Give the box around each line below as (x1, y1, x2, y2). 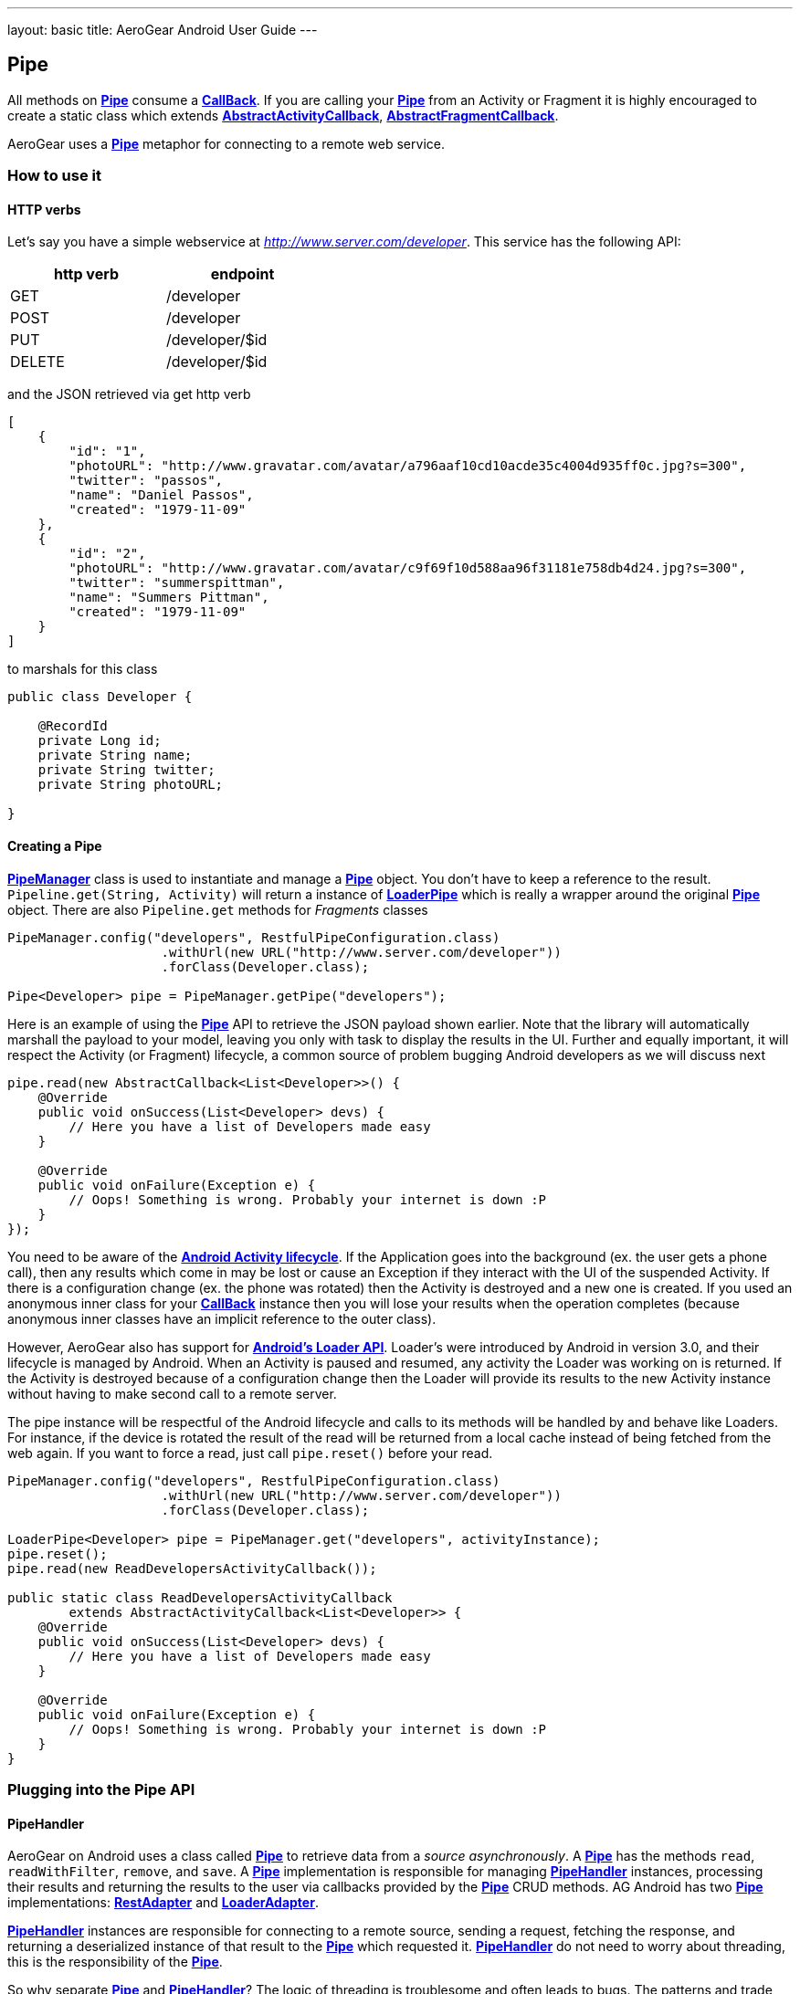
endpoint (210, 265, 275, 284)
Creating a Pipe (7, 838, 102, 855)
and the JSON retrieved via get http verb (7, 386, 251, 403)
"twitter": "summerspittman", (68, 575, 285, 591)
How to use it (7, 166, 101, 185)
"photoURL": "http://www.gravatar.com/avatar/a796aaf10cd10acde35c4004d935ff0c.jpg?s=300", (68, 458, 747, 474)
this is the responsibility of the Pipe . (7, 1954, 223, 1970)
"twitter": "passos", (68, 473, 224, 488)
